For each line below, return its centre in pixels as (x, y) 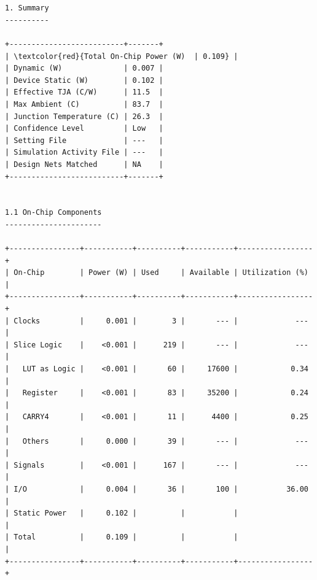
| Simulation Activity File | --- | (84, 153)
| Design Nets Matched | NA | (84, 164)
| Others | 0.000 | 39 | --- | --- (157, 441)
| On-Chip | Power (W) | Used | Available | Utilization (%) (157, 273)
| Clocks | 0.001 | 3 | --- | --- (157, 321)
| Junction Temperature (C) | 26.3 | (84, 116)
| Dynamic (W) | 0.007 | (84, 68)
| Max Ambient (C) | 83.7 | (84, 104)
